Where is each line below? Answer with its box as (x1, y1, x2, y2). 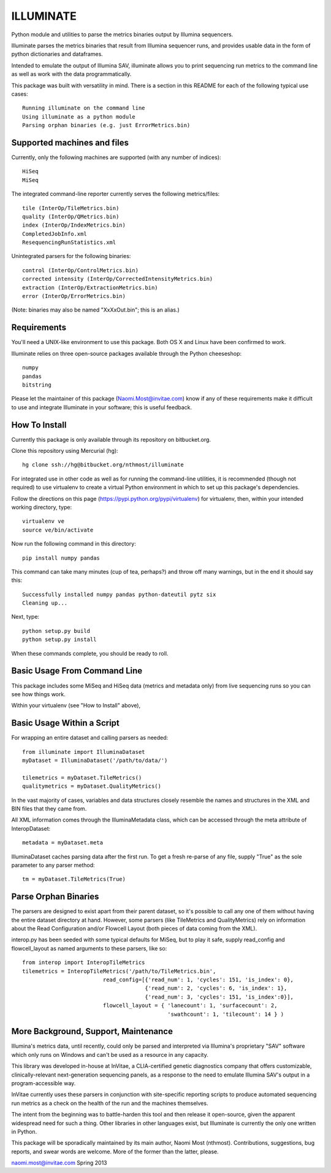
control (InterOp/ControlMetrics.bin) (22, 267, 139, 273)
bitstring (22, 381, 51, 388)
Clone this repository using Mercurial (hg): (11, 447, 119, 454)
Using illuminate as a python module (22, 113, 136, 120)
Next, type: (11, 613, 40, 621)
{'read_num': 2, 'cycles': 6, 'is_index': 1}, (145, 985, 287, 992)
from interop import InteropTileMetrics (22, 959, 145, 966)
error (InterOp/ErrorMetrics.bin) (22, 292, 126, 300)
